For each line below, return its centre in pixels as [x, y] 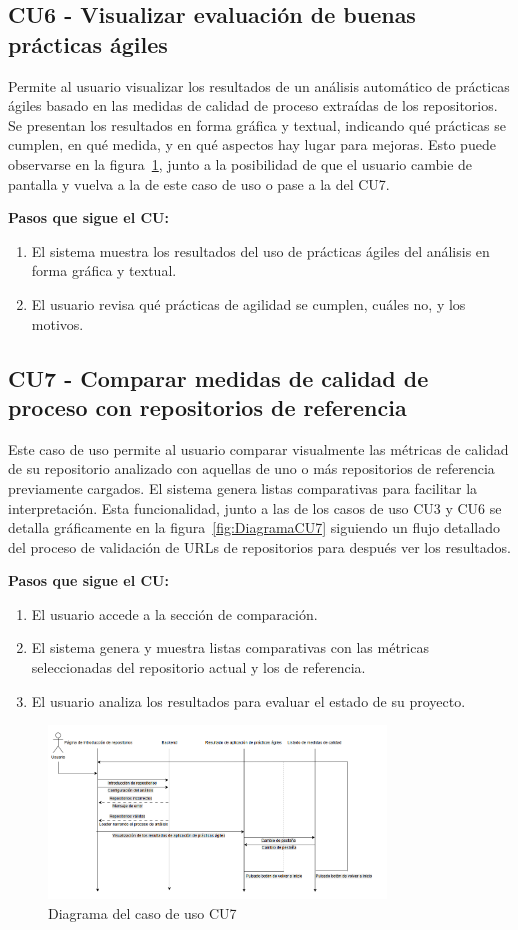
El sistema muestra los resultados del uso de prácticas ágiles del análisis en [260, 250]
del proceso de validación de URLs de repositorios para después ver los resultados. [259, 546]
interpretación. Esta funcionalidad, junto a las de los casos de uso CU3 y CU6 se [255, 507]
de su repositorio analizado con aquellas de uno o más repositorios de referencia [251, 468]
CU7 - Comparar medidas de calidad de [218, 377]
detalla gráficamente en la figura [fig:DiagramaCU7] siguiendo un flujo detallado [254, 527]
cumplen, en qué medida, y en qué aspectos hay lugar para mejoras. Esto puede [252, 144]
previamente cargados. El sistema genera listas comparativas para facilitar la [243, 487]
